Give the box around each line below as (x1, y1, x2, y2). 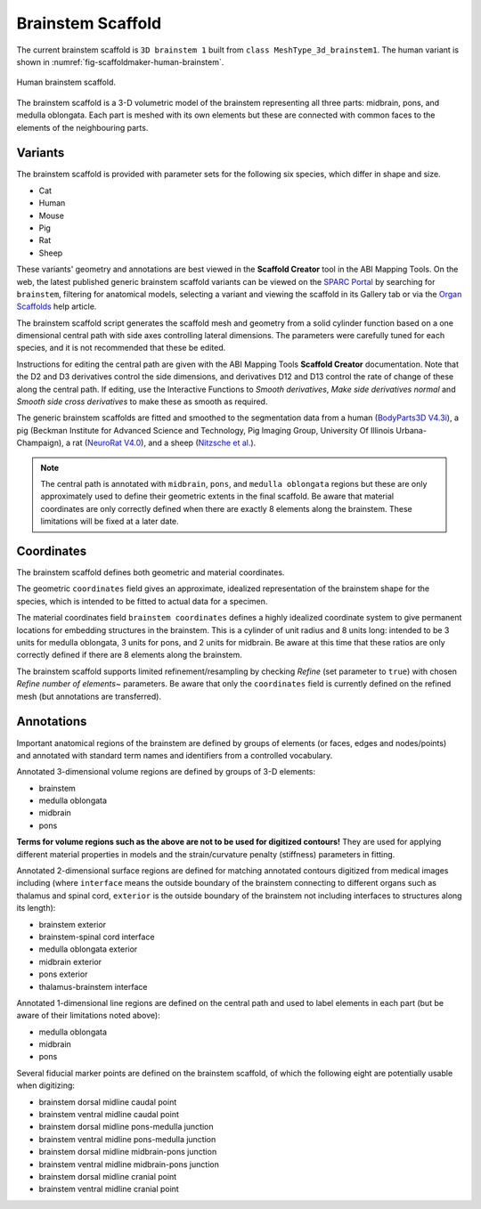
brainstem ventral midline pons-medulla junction (38, 1133, 216, 1144)
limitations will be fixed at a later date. (40, 516, 180, 527)
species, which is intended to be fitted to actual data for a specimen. (16, 596, 268, 606)
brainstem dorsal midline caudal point (38, 1096, 177, 1108)
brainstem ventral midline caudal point (38, 1109, 180, 1120)
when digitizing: (16, 1080, 76, 1091)
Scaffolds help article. (16, 301, 97, 312)
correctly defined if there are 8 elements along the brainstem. (16, 650, 242, 661)
